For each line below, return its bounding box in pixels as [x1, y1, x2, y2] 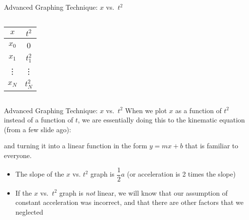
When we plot [125, 105, 167, 115]
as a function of [175, 105, 222, 115]
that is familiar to [185, 140, 238, 151]
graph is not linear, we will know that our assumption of [59, 187, 228, 198]
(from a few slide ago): [4, 124, 71, 134]
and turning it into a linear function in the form [4, 140, 147, 151]
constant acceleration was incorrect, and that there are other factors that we [15, 197, 244, 207]
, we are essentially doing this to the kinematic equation [77, 115, 245, 125]
